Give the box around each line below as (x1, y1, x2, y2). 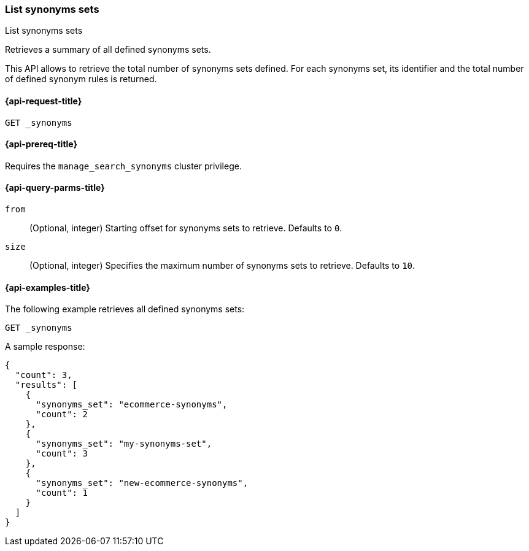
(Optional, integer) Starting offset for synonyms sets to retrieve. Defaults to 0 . (29, 223, 342, 234)
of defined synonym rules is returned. (5, 74, 157, 85)
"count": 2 (36, 409, 88, 420)
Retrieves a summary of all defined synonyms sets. (5, 44, 211, 55)
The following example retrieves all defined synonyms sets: (5, 304, 245, 315)
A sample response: (5, 341, 85, 352)
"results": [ (15, 380, 78, 390)
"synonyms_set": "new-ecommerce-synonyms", (36, 478, 249, 488)
